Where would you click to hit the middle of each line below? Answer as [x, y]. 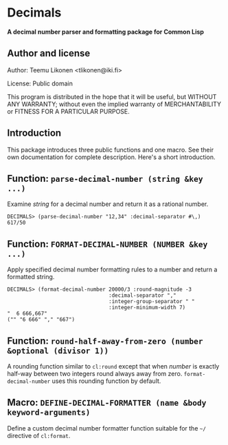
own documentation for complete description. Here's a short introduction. [111, 157]
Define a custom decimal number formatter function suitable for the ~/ [106, 428]
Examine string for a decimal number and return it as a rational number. [108, 204]
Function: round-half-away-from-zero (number [105, 341]
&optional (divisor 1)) [58, 351]
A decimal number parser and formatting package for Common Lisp [106, 32]
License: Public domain [40, 83]
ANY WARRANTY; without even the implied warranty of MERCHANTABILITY [114, 104]
